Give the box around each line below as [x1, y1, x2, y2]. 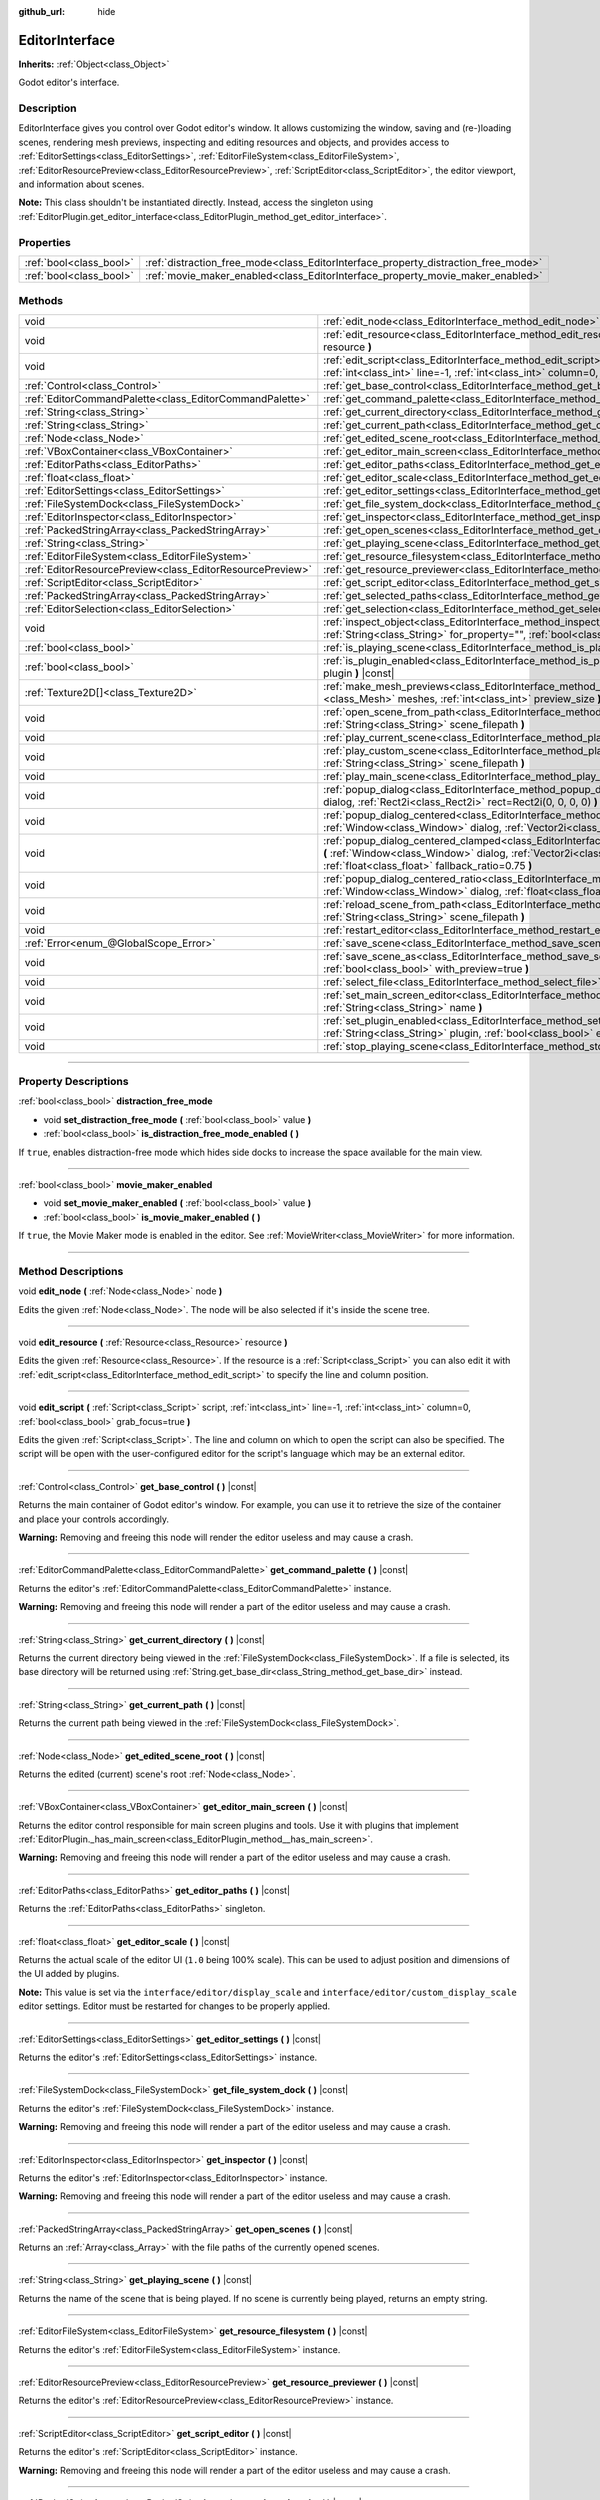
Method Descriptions [18, 1264, 124, 1278]
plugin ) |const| [323, 666, 395, 680]
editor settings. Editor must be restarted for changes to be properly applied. [18, 2000, 331, 2012]
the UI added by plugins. [18, 1968, 120, 1980]
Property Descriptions [18, 1075, 129, 1089]
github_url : [18, 6, 65, 17]
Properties [18, 235, 72, 249]
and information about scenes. [18, 178, 145, 190]
